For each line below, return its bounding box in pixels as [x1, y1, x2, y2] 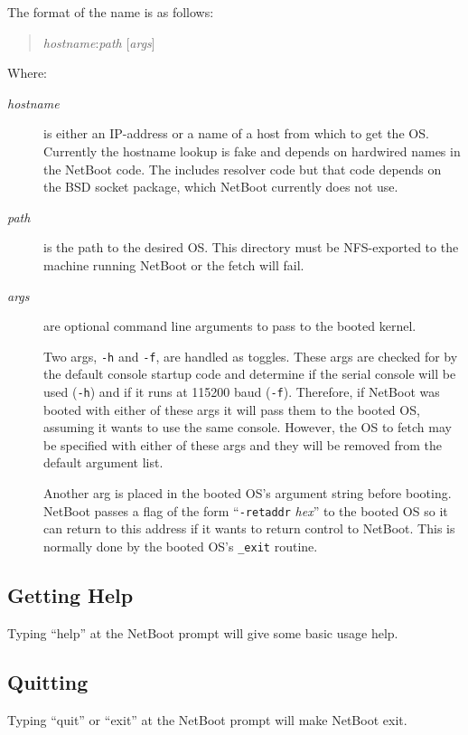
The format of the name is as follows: [7, 3, 214, 21]
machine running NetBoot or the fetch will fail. [43, 255, 304, 274]
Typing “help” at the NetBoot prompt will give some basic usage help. [7, 623, 398, 642]
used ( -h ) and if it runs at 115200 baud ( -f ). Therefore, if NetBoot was [43, 382, 440, 400]
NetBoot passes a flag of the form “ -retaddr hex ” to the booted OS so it [43, 501, 448, 520]
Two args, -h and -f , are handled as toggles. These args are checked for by [43, 346, 458, 365]
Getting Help [7, 580, 134, 608]
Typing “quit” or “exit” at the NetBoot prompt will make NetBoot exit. [7, 710, 407, 729]
